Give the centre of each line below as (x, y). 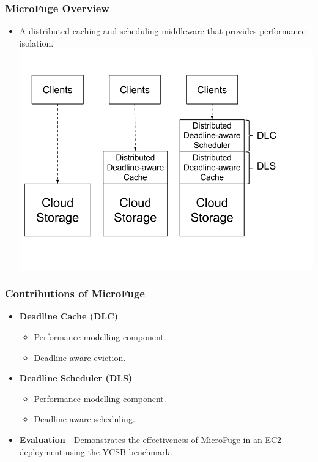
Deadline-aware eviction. (80, 357)
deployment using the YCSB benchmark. (96, 451)
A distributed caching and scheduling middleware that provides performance (162, 31)
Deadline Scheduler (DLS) (76, 378)
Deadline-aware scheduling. (84, 419)
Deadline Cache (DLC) (68, 316)
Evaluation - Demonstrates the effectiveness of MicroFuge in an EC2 (150, 439)
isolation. (36, 43)
